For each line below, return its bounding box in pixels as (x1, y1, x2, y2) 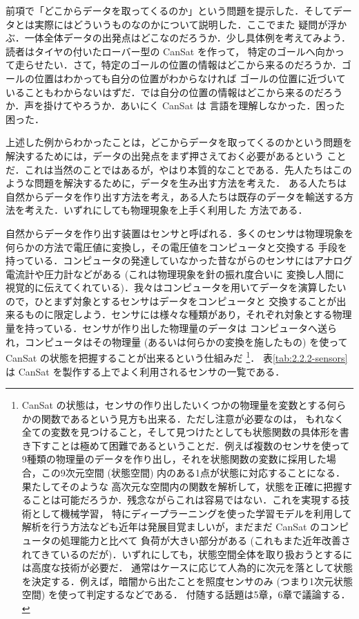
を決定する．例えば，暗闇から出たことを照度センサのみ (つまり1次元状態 (21, 573, 353, 588)
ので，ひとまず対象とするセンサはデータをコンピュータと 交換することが (6, 293, 337, 308)
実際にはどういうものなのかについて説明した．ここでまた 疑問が (34, 17, 328, 31)
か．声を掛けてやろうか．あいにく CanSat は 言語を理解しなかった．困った (6, 98, 345, 113)
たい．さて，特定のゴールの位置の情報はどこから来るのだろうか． (43, 57, 342, 72)
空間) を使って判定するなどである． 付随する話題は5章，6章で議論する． (21, 587, 351, 602)
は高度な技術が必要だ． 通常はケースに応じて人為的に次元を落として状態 (21, 560, 353, 575)
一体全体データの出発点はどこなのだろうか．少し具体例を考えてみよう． (24, 30, 351, 45)
